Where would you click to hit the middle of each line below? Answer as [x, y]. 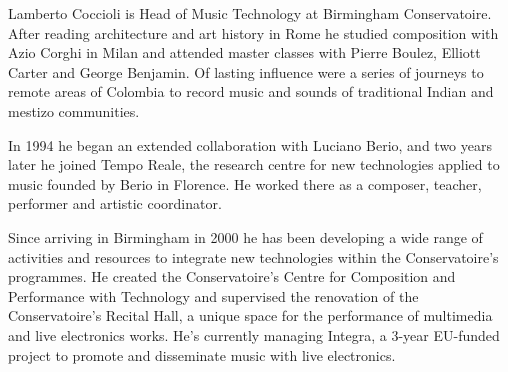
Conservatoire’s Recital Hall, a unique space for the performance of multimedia [250, 315]
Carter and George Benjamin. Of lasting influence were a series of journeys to [246, 71]
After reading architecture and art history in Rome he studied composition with [253, 32]
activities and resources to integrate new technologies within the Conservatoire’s [253, 256]
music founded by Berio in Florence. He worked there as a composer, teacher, [245, 183]
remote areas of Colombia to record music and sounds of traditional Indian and [251, 91]
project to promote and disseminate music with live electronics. [202, 354]
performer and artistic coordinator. [115, 203]
